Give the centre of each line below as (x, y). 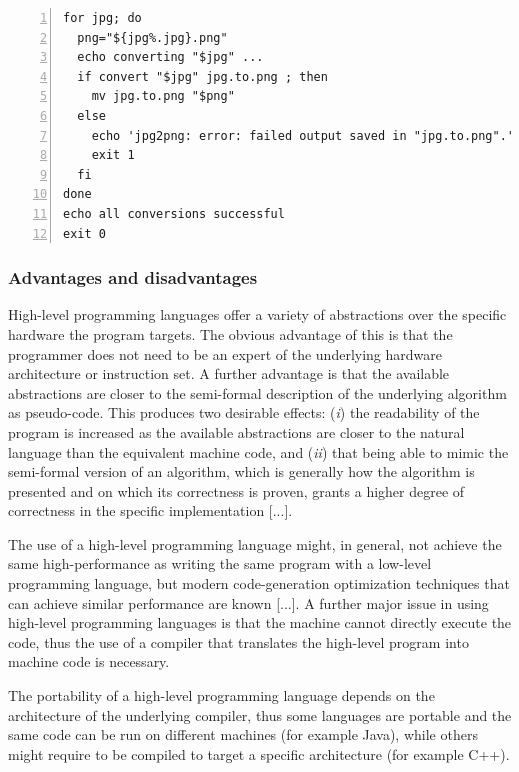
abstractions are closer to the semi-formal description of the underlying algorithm (257, 392)
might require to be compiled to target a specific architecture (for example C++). (259, 753)
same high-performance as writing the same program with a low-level (220, 563)
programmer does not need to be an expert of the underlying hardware (225, 353)
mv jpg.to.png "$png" (163, 96)
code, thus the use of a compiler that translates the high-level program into (238, 641)
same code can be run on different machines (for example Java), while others (243, 734)
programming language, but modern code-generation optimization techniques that (259, 583)
